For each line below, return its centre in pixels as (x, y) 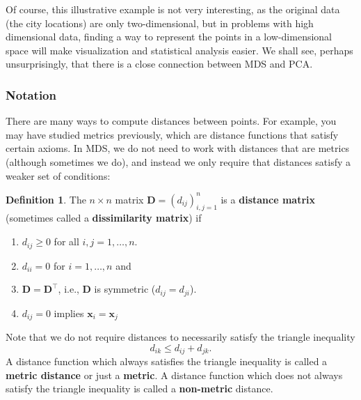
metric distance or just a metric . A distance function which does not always (174, 375)
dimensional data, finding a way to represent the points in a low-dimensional (169, 37)
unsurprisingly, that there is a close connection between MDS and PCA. (159, 64)
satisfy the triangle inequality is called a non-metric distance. (139, 389)
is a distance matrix (268, 199)
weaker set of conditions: (58, 175)
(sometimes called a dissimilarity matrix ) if (104, 218)
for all (66, 241)
